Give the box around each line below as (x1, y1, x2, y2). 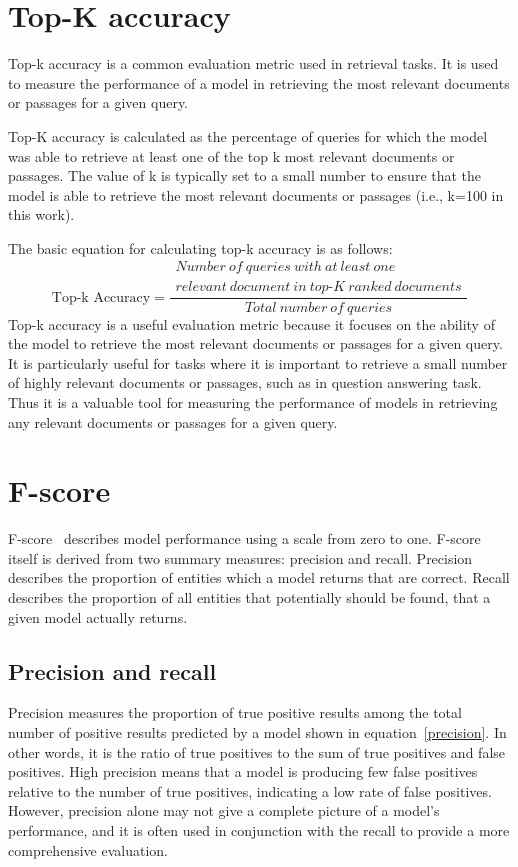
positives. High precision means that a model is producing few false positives (8, 761, 478, 782)
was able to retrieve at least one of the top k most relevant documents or (8, 145, 455, 166)
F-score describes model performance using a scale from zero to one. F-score (8, 528, 481, 549)
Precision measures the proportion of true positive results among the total (8, 702, 462, 723)
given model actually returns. (8, 606, 188, 627)
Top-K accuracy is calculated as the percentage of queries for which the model (8, 125, 488, 146)
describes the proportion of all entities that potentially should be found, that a (8, 587, 491, 608)
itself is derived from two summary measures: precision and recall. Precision (8, 547, 473, 568)
